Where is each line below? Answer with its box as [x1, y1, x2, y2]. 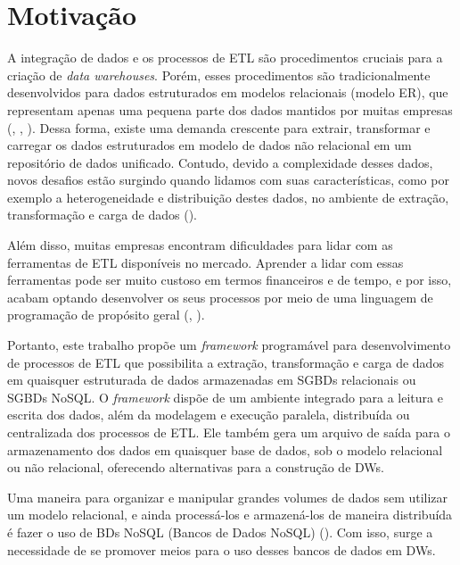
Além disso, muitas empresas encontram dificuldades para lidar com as [7, 236, 393, 254]
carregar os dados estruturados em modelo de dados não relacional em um [7, 136, 412, 154]
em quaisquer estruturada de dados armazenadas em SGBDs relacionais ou [7, 370, 416, 389]
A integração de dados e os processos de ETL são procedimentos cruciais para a [7, 48, 443, 67]
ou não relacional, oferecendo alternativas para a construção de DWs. [7, 458, 384, 477]
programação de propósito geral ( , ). [7, 305, 205, 324]
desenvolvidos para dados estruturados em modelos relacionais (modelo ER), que [7, 83, 448, 102]
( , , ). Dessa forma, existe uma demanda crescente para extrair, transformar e [7, 118, 431, 137]
